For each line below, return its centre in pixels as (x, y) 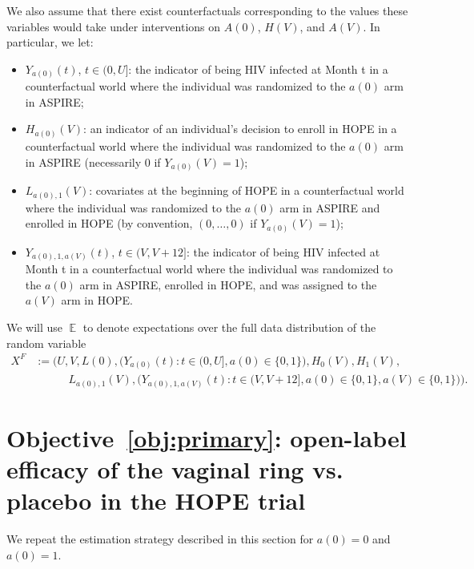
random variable (46, 343)
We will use (35, 327)
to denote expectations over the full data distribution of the (229, 327)
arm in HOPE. (97, 300)
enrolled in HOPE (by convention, (109, 223)
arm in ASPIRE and (330, 207)
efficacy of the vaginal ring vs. (175, 469)
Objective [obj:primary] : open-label (207, 438)
